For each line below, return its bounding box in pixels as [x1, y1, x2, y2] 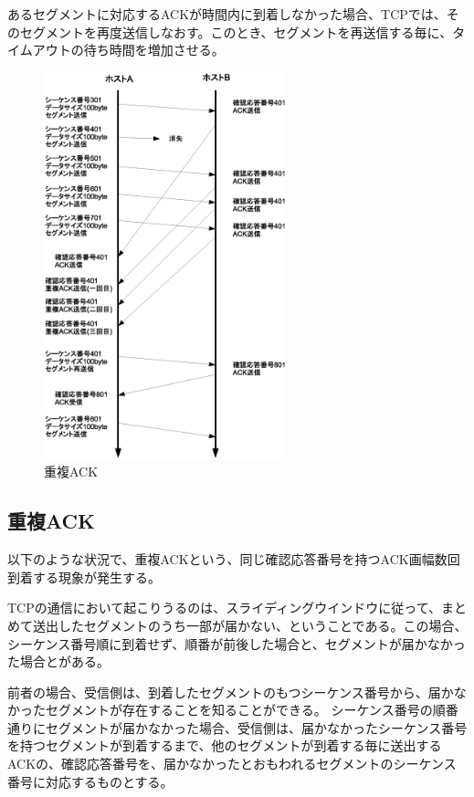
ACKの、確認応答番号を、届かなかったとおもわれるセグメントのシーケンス [7, 754, 457, 773]
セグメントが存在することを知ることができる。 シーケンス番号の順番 [45, 700, 458, 719]
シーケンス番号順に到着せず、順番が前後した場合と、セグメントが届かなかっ [7, 634, 466, 653]
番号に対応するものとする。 [7, 771, 174, 791]
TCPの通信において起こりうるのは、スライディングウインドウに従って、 [7, 598, 441, 617]
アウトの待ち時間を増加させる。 [32, 40, 225, 59]
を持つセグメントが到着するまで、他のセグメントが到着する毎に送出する [7, 736, 442, 755]
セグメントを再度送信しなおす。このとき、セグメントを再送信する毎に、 [19, 22, 453, 41]
